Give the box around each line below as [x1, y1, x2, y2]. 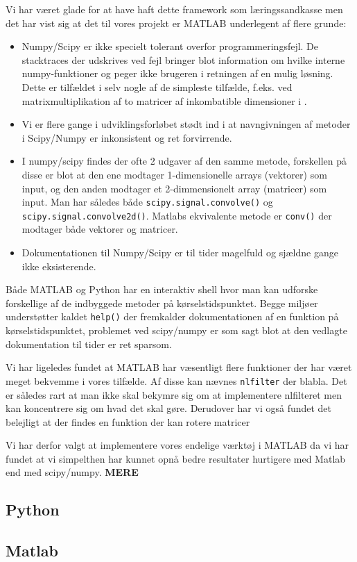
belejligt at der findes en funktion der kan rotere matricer [6, 414, 250, 429]
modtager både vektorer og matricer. [21, 222, 178, 236]
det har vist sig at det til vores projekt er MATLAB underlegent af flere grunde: [6, 15, 347, 30]
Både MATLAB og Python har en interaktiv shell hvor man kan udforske [6, 282, 318, 297]
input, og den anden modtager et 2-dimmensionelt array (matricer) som [21, 181, 327, 195]
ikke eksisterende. [21, 258, 96, 273]
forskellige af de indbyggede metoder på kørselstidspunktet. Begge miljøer [6, 295, 318, 310]
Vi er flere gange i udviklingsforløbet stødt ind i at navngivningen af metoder [21, 117, 351, 131]
